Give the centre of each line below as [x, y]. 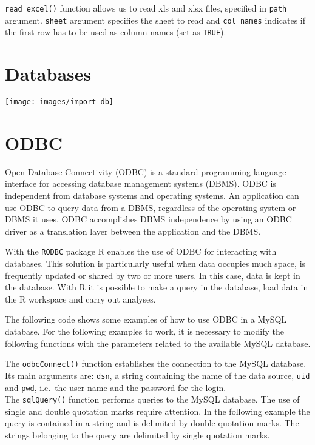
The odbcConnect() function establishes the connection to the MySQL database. [156, 363]
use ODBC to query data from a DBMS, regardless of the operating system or [151, 207]
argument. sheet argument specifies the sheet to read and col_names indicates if [155, 20]
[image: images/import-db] [59, 102]
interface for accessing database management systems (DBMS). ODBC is [141, 183]
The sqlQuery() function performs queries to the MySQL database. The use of [152, 399]
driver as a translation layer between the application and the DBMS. [133, 231]
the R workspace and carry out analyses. [80, 299]
